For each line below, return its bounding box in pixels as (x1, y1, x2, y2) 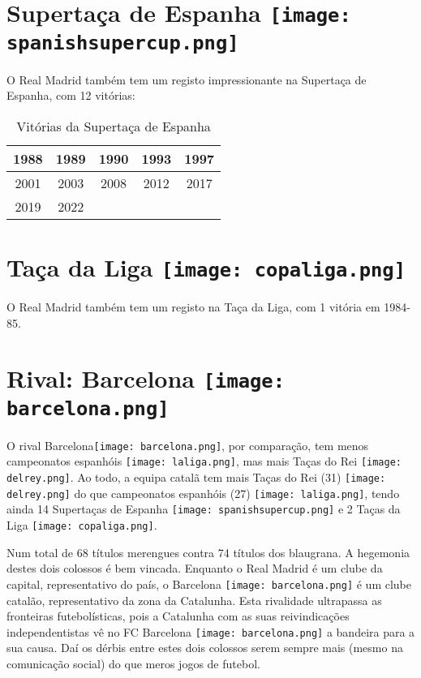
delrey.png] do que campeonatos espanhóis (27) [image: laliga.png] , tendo (6, 484, 400, 501)
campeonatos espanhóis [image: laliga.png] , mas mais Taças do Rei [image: (6, 453, 402, 470)
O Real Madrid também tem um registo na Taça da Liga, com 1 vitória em (6, 298, 380, 315)
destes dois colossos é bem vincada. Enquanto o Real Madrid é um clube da (6, 560, 383, 577)
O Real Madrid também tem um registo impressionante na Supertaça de (6, 71, 367, 88)
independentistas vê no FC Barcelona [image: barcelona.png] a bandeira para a (6, 623, 415, 640)
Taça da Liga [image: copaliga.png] (6, 250, 406, 283)
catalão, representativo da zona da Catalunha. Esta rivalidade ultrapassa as (6, 591, 382, 608)
